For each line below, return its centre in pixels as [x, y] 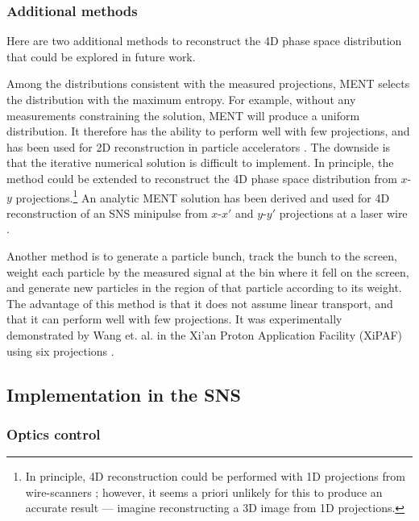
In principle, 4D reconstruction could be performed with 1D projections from [215, 476]
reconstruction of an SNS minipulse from [107, 213]
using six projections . [60, 350]
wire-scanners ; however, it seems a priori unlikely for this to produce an [204, 492]
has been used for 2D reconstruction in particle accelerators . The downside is [199, 146]
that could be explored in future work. [101, 56]
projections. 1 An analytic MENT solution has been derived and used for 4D [203, 196]
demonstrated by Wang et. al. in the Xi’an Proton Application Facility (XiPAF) [205, 334]
